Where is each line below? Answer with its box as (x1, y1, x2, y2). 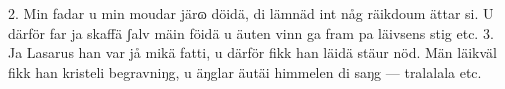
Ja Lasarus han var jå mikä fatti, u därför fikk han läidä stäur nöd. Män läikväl (8, 42, 497, 63)
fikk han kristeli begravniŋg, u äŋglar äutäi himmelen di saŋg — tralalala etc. (8, 61, 482, 82)
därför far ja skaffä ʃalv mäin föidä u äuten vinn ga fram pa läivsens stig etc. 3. (8, 22, 494, 43)
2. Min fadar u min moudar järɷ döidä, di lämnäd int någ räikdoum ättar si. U (8, 3, 494, 23)
